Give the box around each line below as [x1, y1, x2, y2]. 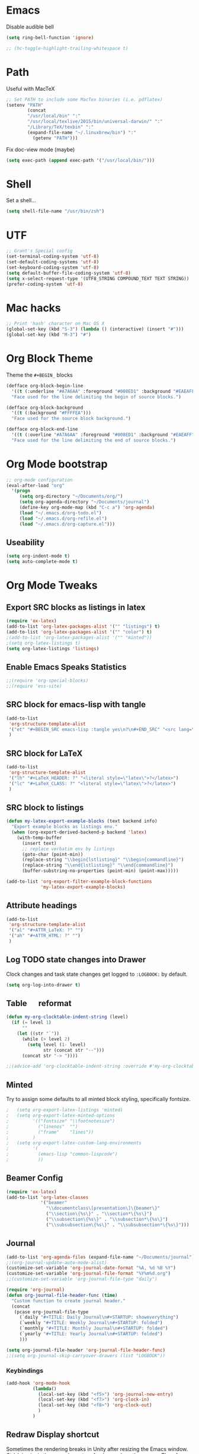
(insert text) [21, 840, 57, 846]
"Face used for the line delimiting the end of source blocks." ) [11, 437, 176, 443]
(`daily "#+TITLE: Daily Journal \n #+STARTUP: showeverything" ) [19, 1315, 179, 1321]
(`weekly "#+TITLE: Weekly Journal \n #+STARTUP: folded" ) [19, 1320, 163, 1326]
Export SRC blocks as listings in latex [6, 602, 146, 612]
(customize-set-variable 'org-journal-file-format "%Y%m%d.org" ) [6, 1271, 171, 1277]
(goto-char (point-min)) [21, 851, 84, 857]
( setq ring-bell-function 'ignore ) [6, 34, 94, 40]
